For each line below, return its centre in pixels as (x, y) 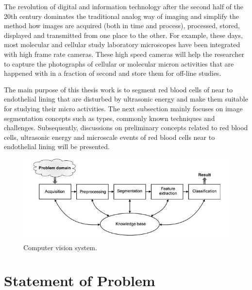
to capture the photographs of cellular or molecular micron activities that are (119, 63)
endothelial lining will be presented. (57, 146)
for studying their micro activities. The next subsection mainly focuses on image (123, 108)
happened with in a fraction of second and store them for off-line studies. (113, 73)
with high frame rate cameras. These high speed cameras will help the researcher (124, 54)
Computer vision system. (60, 247)
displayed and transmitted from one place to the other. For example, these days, (123, 35)
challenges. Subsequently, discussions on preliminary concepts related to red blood (126, 128)
